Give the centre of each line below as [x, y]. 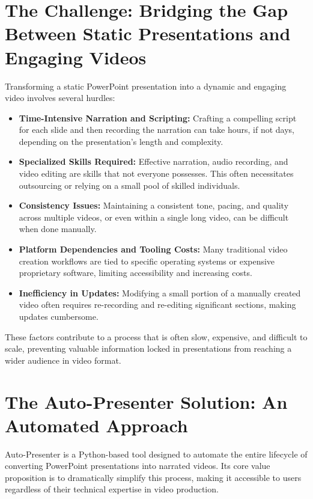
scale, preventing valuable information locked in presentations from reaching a [148, 348]
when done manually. [58, 229]
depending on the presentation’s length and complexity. [121, 141]
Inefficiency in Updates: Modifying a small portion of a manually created [160, 292]
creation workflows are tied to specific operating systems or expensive [147, 261]
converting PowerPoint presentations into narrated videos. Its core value [138, 466]
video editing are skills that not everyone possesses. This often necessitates [156, 173]
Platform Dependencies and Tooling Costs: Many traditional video [153, 249]
